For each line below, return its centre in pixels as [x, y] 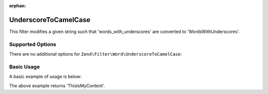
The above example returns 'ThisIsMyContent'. [57, 86]
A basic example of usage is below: [45, 77]
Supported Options [33, 44]
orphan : [18, 6]
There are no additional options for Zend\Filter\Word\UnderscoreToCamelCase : [96, 54]
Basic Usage [25, 66]
